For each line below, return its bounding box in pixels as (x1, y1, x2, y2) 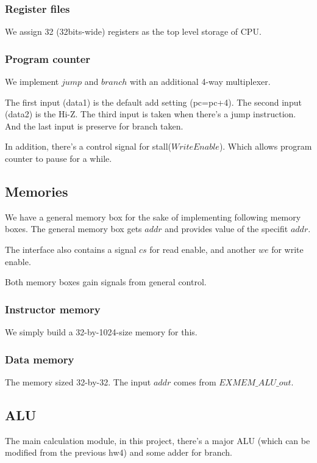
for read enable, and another (149, 242, 256, 255)
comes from (173, 375, 216, 388)
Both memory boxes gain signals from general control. (5, 275, 207, 288)
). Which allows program (219, 140, 312, 153)
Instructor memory (5, 301, 101, 316)
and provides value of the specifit (165, 222, 288, 235)
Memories (5, 181, 68, 200)
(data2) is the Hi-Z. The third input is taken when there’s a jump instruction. (5, 108, 296, 120)
